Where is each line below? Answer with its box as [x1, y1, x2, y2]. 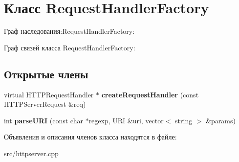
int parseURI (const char [4, 115, 83, 125]
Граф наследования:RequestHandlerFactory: [4, 26, 135, 36]
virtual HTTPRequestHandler [4, 89, 94, 99]
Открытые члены [4, 66, 88, 81]
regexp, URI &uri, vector [88, 115, 164, 125]
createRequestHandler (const [101, 89, 199, 99]
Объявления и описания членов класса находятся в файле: [4, 132, 177, 142]
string [175, 115, 193, 125]
